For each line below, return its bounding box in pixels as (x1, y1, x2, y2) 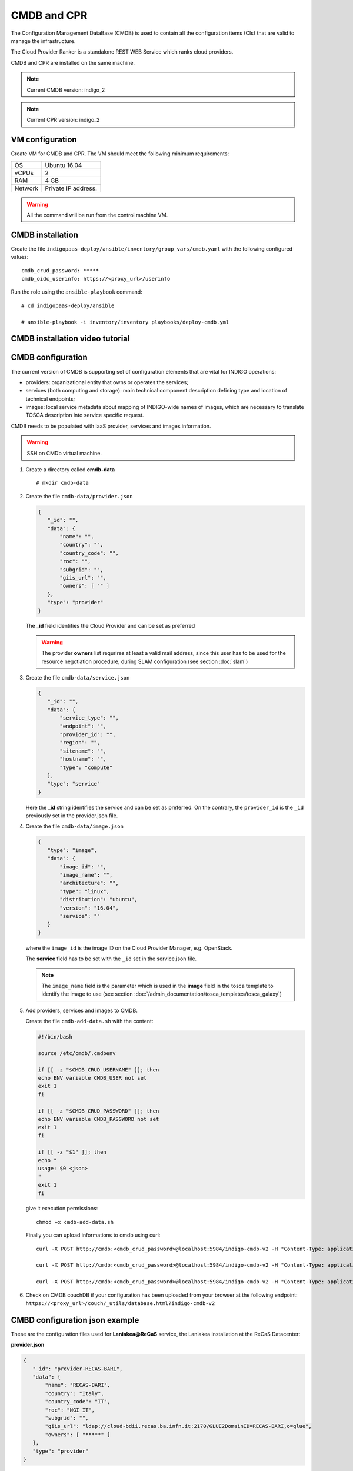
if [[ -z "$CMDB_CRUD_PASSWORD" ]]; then (38, 1107, 159, 1114)
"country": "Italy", (45, 1390, 104, 1397)
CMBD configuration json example (11, 1315, 139, 1325)
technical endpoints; (25, 395, 75, 402)
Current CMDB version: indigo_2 (26, 86, 105, 94)
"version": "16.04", (59, 904, 119, 911)
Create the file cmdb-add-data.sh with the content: (25, 1018, 154, 1025)
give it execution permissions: (25, 1205, 98, 1212)
